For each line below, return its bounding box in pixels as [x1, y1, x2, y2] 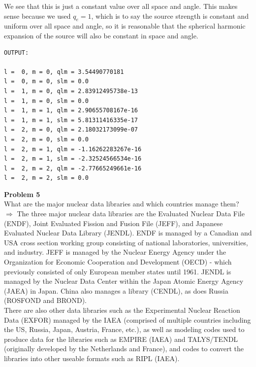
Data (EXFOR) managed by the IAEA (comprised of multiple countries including [4, 314, 251, 325]
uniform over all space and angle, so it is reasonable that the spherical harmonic [4, 21, 246, 31]
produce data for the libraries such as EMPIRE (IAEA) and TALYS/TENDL [4, 334, 238, 344]
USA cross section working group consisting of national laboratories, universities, [4, 237, 248, 247]
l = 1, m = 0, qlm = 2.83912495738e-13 [4, 87, 138, 95]
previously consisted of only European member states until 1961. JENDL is [4, 266, 231, 276]
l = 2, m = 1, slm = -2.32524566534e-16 [4, 155, 142, 163]
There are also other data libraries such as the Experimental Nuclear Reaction [4, 305, 240, 315]
